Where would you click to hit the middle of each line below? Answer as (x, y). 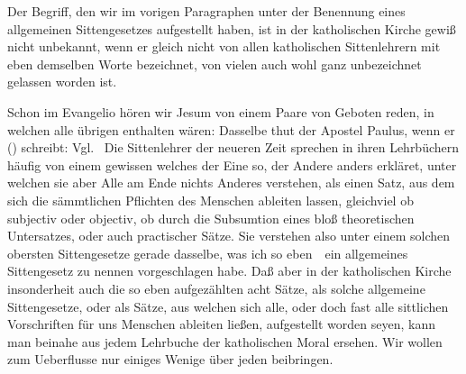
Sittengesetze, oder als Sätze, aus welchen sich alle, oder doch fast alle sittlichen (228, 306)
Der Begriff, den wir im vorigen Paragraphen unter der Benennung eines (206, 11)
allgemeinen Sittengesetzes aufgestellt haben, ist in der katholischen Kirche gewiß (232, 28)
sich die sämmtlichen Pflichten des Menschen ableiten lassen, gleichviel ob (210, 200)
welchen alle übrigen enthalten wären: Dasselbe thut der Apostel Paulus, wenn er (231, 129)
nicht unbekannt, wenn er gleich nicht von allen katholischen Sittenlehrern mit (224, 46)
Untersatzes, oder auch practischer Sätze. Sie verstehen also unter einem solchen (229, 236)
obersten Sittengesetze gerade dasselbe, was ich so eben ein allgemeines (208, 253)
